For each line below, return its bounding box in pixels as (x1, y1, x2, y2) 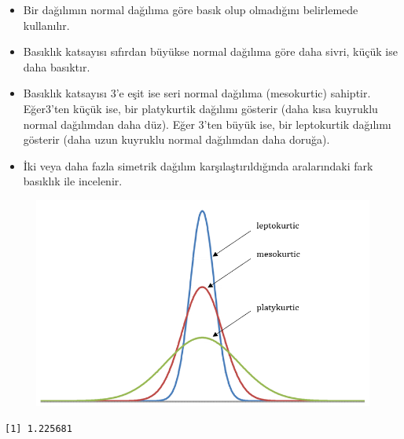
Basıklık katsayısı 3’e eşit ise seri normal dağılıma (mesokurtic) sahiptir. (23, 85, 371, 101)
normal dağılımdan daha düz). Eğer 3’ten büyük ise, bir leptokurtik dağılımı (23, 115, 391, 132)
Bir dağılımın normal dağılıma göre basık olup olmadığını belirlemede (23, 2, 358, 17)
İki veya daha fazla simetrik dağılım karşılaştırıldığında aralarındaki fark (23, 157, 373, 174)
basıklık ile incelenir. (23, 173, 123, 189)
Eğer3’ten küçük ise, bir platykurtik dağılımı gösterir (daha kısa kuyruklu (23, 100, 378, 116)
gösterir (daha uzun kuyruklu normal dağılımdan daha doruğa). (23, 131, 330, 148)
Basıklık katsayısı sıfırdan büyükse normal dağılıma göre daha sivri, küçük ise (23, 43, 398, 60)
